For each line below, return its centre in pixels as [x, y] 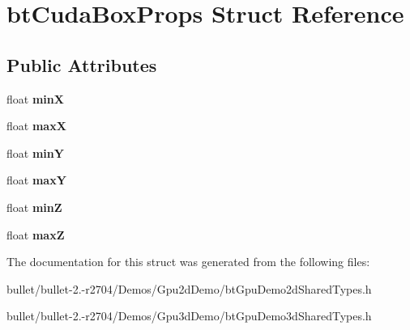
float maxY [36, 180]
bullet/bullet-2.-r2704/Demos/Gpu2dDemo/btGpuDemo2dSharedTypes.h [189, 288]
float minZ [34, 207]
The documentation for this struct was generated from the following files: [188, 262]
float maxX [36, 126]
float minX [35, 98]
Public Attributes [82, 64]
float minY [35, 152]
